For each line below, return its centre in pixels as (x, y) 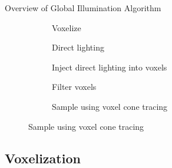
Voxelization (43, 158)
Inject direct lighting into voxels (110, 67)
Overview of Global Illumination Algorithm (83, 8)
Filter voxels (74, 87)
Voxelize (67, 27)
